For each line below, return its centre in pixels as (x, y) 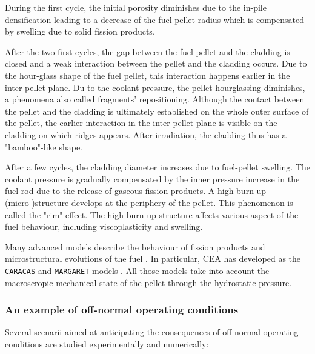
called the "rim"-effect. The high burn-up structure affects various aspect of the (152, 214)
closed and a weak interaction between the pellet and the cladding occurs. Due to (156, 63)
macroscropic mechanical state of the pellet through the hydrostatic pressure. (148, 282)
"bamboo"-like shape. (44, 146)
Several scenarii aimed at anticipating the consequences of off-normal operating (152, 332)
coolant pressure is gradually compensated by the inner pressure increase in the (152, 179)
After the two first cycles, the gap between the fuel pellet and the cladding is (148, 51)
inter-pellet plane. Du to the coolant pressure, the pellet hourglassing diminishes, (155, 87)
